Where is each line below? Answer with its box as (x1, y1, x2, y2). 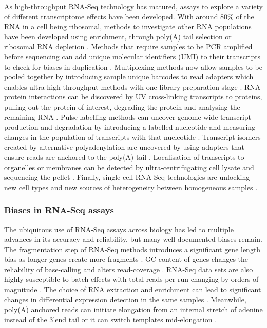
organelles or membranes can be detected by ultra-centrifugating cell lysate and (4, 161, 254, 172)
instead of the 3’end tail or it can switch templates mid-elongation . (4, 314, 217, 324)
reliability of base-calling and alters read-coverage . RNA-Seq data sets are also (4, 263, 253, 274)
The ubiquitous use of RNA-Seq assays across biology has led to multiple (4, 223, 234, 234)
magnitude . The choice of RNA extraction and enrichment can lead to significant (4, 284, 261, 295)
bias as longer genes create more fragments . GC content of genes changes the (4, 254, 249, 264)
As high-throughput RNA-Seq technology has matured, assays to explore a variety (4, 1, 263, 11)
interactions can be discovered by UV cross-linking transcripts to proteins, (29, 91, 262, 102)
